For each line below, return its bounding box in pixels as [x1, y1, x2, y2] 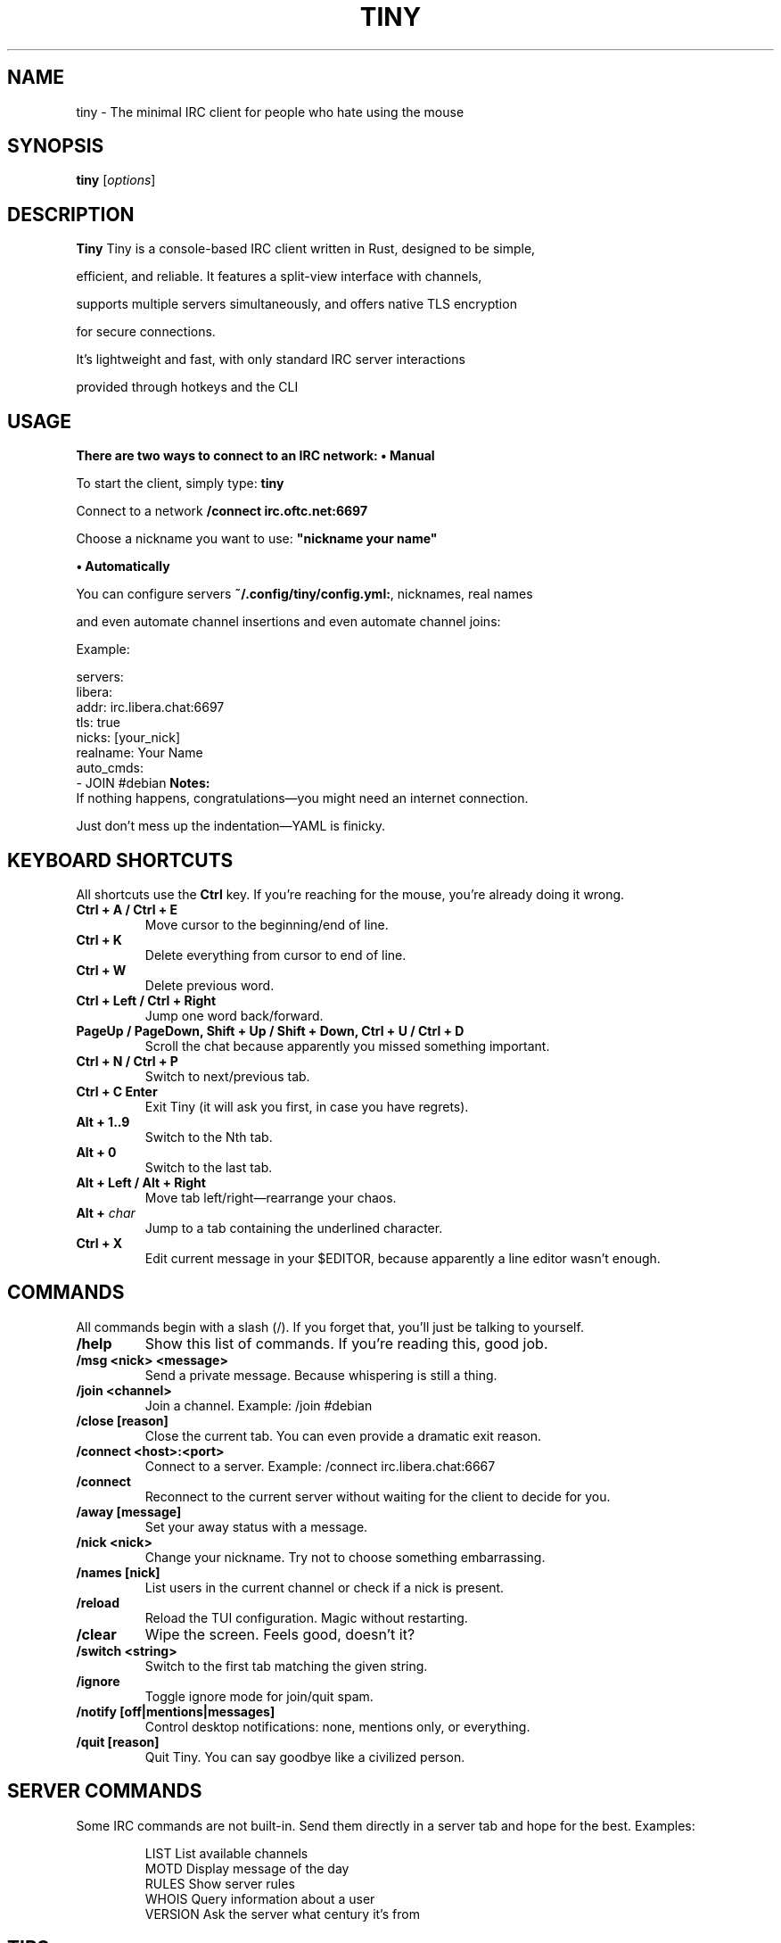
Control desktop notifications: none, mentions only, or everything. [144, 1718, 530, 1734]
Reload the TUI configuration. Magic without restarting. [144, 1609, 468, 1625]
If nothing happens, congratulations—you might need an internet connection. [76, 790, 529, 806]
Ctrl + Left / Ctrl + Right [76, 992, 217, 1008]
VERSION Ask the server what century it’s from [144, 1906, 420, 1922]
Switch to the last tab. [144, 1159, 273, 1175]
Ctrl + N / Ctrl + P [76, 1053, 178, 1069]
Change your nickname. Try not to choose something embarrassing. [144, 1549, 546, 1565]
